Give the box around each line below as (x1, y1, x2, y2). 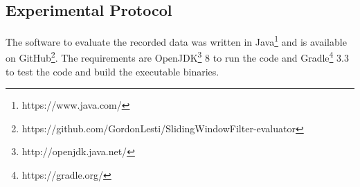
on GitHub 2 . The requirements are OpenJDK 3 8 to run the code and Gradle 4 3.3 (6, 48, 349, 65)
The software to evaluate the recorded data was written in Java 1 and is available (6, 33, 347, 48)
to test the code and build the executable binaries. (6, 64, 219, 78)
